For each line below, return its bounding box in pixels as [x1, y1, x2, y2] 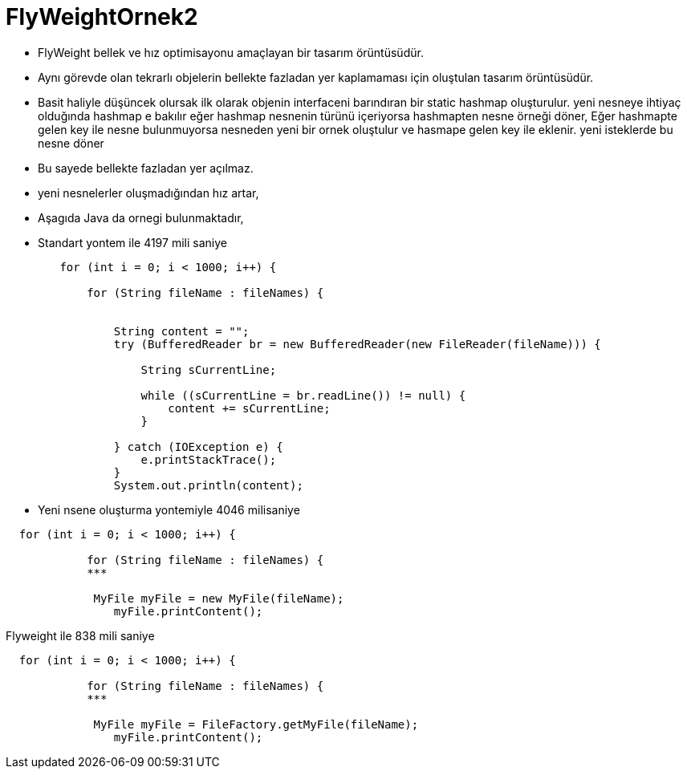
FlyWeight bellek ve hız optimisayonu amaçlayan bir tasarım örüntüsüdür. [38, 45, 424, 59]
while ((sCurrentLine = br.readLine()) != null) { [140, 388, 466, 402]
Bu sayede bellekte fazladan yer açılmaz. [38, 160, 254, 175]
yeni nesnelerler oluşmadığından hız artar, [38, 185, 259, 200]
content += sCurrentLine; [168, 401, 331, 415]
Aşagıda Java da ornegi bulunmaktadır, [38, 210, 244, 225]
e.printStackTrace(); [140, 452, 277, 466]
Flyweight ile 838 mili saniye [6, 628, 155, 643]
